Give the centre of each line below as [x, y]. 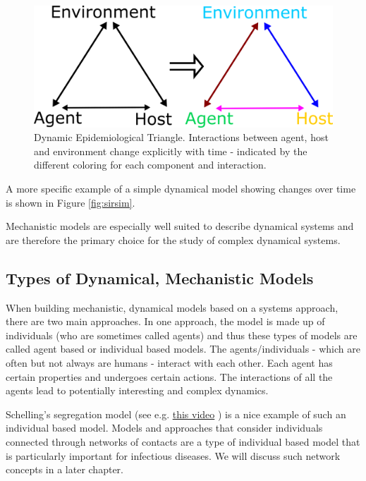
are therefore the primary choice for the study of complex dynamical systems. [173, 239]
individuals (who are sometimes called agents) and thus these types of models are [182, 335]
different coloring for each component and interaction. [150, 165]
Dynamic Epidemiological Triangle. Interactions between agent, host [181, 137]
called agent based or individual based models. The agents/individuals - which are [183, 349]
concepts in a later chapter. [65, 469]
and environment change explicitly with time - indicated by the [171, 151]
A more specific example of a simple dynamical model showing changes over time [181, 189]
